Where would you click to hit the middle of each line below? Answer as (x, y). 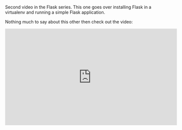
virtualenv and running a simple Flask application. (55, 12)
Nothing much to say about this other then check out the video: (69, 22)
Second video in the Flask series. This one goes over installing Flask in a (78, 7)
